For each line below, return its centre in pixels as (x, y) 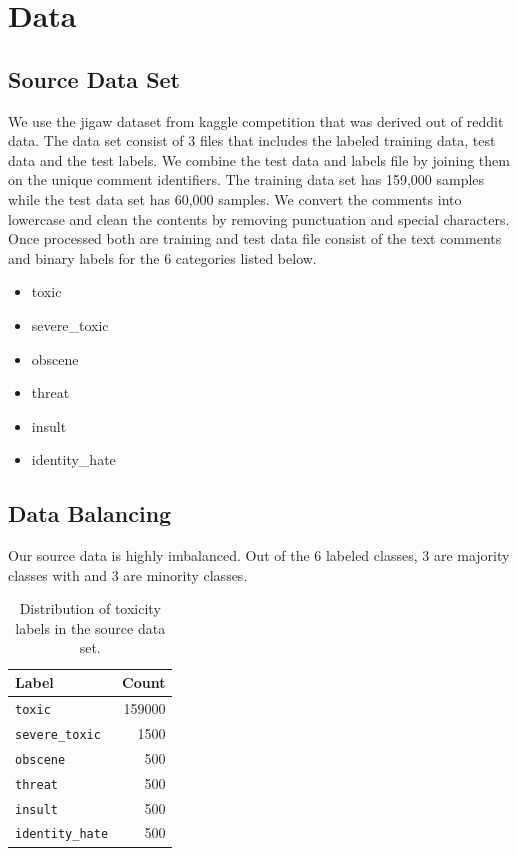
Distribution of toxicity (90, 608)
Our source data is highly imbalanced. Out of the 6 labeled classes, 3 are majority (259, 555)
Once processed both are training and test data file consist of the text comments (255, 238)
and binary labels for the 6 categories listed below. (162, 257)
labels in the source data (90, 627)
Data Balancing (90, 513)
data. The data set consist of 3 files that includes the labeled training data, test (252, 140)
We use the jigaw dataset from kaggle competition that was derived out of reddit (256, 120)
